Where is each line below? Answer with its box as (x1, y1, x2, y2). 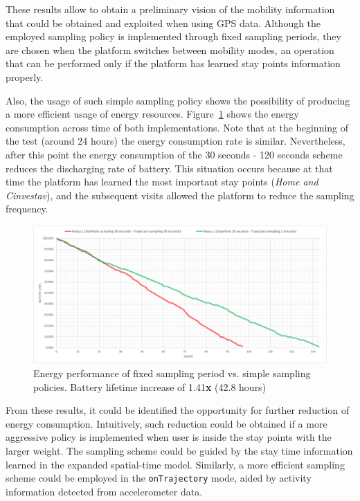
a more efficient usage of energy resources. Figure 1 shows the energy (6, 107, 299, 121)
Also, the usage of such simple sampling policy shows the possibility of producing (6, 93, 350, 107)
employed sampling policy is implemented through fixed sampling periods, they (6, 29, 341, 44)
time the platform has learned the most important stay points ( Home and (6, 174, 318, 189)
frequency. (6, 201, 48, 216)
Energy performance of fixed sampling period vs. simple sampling (33, 366, 311, 381)
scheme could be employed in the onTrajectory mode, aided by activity (6, 471, 312, 485)
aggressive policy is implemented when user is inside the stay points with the (6, 430, 332, 444)
